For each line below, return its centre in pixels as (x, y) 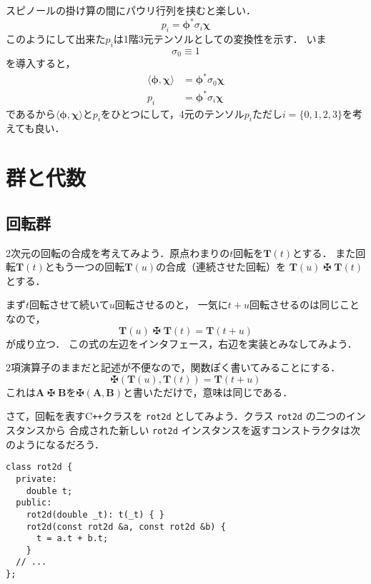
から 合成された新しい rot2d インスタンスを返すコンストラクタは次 (203, 429)
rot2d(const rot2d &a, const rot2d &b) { (126, 527)
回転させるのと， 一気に (171, 304)
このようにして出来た (56, 38)
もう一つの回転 (90, 267)
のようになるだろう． (55, 444)
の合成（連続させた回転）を (221, 267)
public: (34, 503)
